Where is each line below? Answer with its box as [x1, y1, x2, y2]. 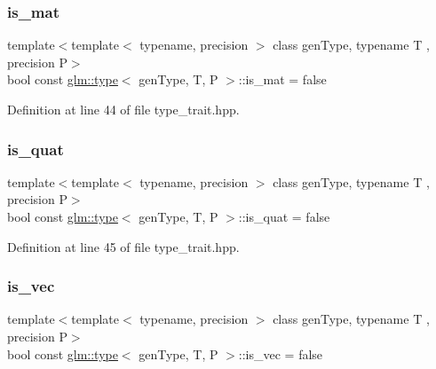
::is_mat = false [238, 70, 327, 89]
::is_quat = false [238, 208, 330, 225]
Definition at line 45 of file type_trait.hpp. [7, 237, 240, 255]
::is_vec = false [238, 344, 323, 363]
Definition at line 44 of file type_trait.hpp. [7, 100, 240, 118]
